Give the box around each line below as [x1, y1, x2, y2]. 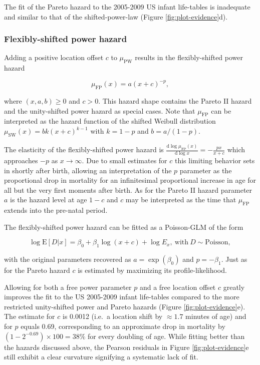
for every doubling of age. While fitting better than [87, 330, 245, 341]
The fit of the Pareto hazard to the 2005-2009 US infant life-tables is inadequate [4, 2, 250, 12]
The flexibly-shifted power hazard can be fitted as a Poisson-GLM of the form [4, 221, 243, 232]
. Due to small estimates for [82, 155, 167, 165]
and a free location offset [139, 281, 216, 292]
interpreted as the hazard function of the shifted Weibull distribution [4, 116, 216, 126]
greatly [223, 281, 245, 292]
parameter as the [179, 165, 232, 175]
